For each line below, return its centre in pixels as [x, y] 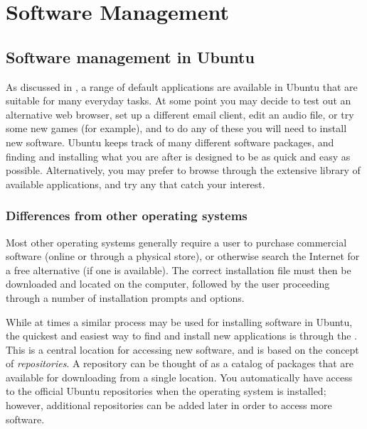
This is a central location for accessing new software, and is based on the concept [182, 349]
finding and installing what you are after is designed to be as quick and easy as [178, 156]
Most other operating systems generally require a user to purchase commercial [176, 242]
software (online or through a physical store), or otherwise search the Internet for [183, 256]
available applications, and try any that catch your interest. [135, 184]
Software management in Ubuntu [130, 56]
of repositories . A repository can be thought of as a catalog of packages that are [180, 363]
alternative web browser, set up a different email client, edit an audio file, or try [180, 114]
